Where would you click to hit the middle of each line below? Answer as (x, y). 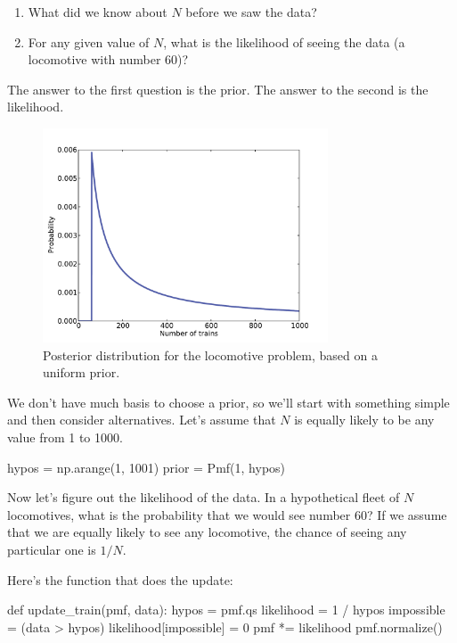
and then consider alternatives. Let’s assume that (142, 420)
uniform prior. (82, 372)
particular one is (52, 549)
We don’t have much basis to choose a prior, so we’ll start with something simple (228, 402)
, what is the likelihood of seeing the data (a (284, 41)
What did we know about (98, 12)
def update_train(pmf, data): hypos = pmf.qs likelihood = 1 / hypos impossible (226, 610)
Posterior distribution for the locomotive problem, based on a (210, 354)
